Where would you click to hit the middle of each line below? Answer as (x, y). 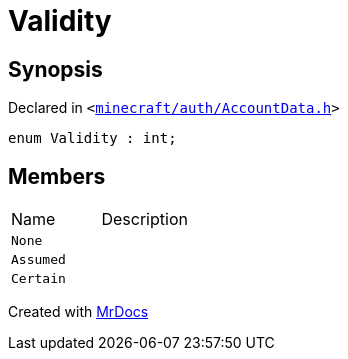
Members (57, 176)
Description (144, 219)
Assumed (38, 260)
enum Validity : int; (92, 138)
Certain (38, 279)
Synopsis (55, 69)
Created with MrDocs (78, 312)
